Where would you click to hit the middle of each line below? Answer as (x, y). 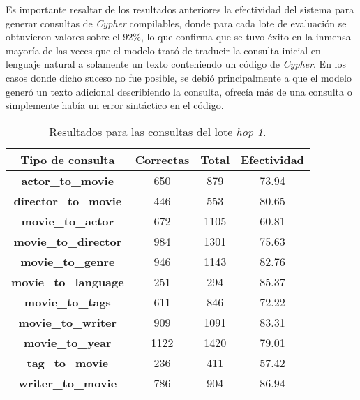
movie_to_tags (67, 302)
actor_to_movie (68, 180)
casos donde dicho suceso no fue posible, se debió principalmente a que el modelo (179, 77)
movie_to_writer (68, 322)
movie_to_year (68, 342)
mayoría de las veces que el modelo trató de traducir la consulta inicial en (163, 50)
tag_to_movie (68, 362)
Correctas (162, 159)
